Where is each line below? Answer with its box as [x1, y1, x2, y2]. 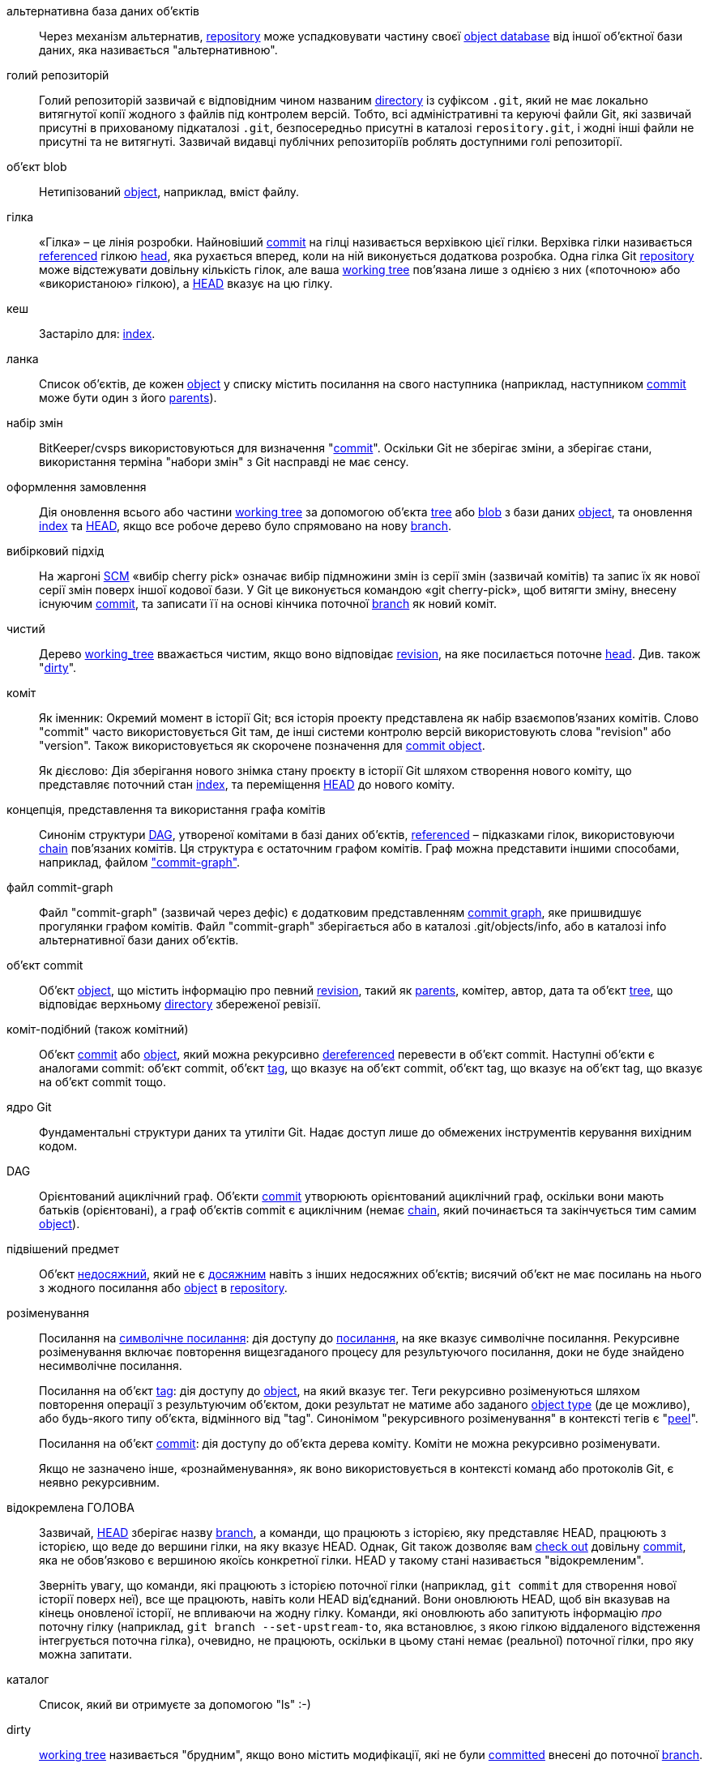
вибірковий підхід [6, 544, 105, 558]
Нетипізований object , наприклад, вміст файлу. [39, 185, 300, 199]
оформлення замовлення [6, 480, 147, 494]
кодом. [39, 1139, 78, 1153]
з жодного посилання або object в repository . [39, 1281, 288, 1295]
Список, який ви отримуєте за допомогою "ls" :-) [39, 1697, 311, 1711]
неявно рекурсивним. [39, 1475, 160, 1489]
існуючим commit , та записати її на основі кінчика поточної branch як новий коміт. [39, 597, 498, 610]
